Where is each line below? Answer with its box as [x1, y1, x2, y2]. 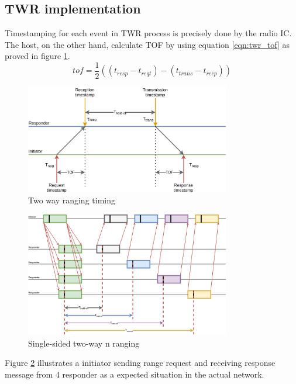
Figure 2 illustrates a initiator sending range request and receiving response [5, 357, 276, 369]
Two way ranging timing [28, 194, 115, 206]
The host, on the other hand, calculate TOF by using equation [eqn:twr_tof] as [5, 38, 290, 50]
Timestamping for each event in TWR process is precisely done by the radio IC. [5, 27, 292, 39]
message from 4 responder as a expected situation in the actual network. [5, 368, 264, 380]
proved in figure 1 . [5, 50, 70, 62]
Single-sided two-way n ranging [28, 337, 140, 349]
